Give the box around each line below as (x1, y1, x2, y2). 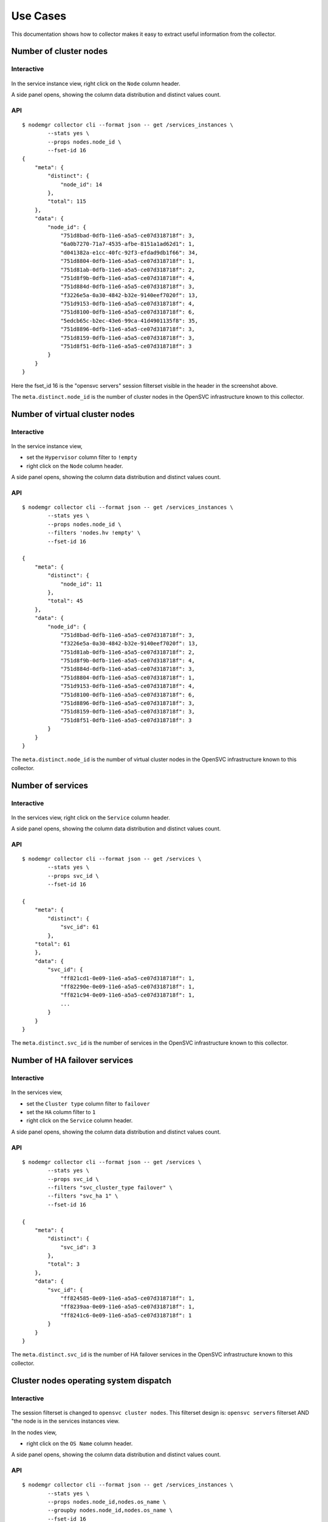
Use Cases (11, 9, 67, 23)
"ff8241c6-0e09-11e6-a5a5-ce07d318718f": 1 (60, 1312, 192, 1319)
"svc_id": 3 (60, 1244, 96, 1250)
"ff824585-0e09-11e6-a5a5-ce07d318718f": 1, (60, 1295, 196, 1302)
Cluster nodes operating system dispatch (11, 1375, 172, 1386)
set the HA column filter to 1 (26, 1109, 96, 1116)
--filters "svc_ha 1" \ (47, 1193, 118, 1199)
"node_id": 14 (60, 181, 103, 188)
